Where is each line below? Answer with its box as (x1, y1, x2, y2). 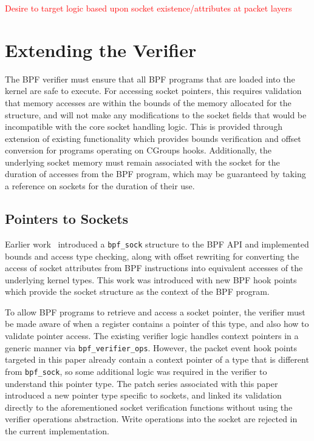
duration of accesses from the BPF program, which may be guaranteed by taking (5, 167, 306, 180)
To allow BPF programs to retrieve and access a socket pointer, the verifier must (5, 305, 305, 318)
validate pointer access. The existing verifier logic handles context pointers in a (5, 329, 299, 342)
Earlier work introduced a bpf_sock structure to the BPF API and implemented (5, 237, 309, 250)
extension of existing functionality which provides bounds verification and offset (5, 132, 301, 144)
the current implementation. (5, 424, 109, 437)
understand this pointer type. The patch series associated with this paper (5, 377, 278, 389)
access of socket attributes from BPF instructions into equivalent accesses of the (5, 261, 303, 274)
